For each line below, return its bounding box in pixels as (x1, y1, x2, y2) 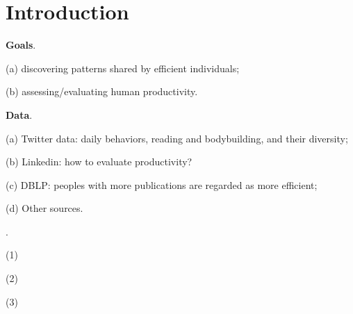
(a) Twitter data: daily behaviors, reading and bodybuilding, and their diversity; (6, 131, 348, 145)
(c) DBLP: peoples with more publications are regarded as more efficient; (6, 177, 318, 192)
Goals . (6, 38, 36, 52)
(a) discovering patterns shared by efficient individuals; (6, 60, 240, 75)
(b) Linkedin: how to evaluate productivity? (6, 154, 192, 169)
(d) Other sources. (6, 201, 83, 215)
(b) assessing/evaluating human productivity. (6, 84, 198, 99)
